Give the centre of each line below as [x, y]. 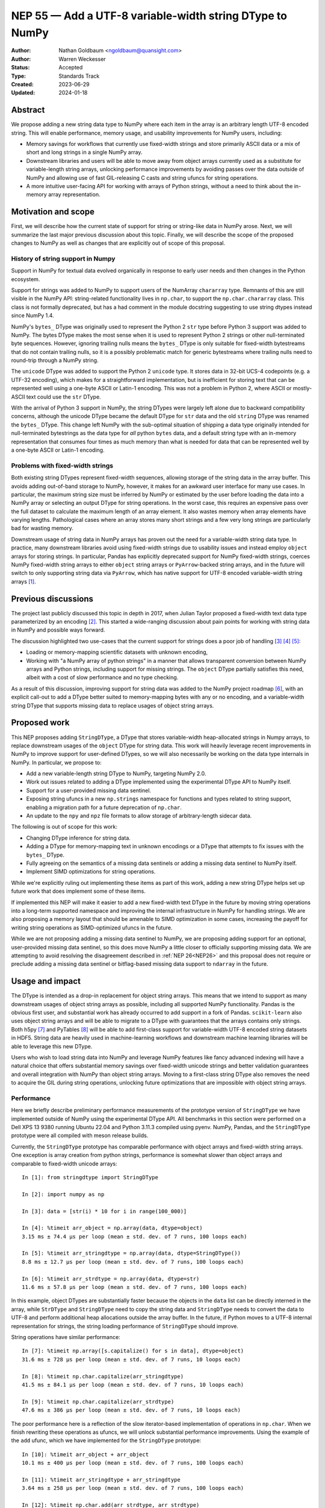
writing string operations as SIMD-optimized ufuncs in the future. [92, 927]
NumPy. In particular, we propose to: [56, 762]
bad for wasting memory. [42, 528]
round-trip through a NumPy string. [55, 360]
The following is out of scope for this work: [64, 827]
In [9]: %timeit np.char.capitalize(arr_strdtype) [98, 1402]
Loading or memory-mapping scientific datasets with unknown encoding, [117, 652]
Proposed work [40, 723]
